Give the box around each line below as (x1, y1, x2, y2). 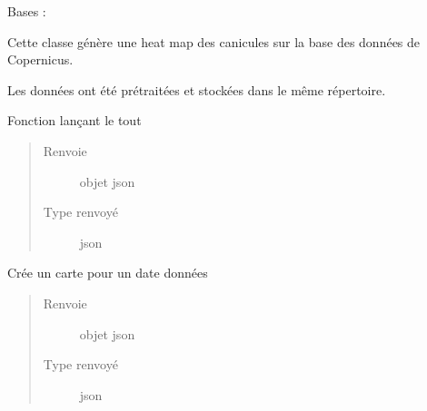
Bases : (7, 2, 46, 20)
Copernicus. (7, 50, 74, 69)
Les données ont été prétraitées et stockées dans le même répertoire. (7, 80, 386, 99)
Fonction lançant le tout (7, 111, 142, 130)
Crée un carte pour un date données (7, 263, 208, 282)
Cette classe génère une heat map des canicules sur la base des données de (7, 32, 421, 51)
